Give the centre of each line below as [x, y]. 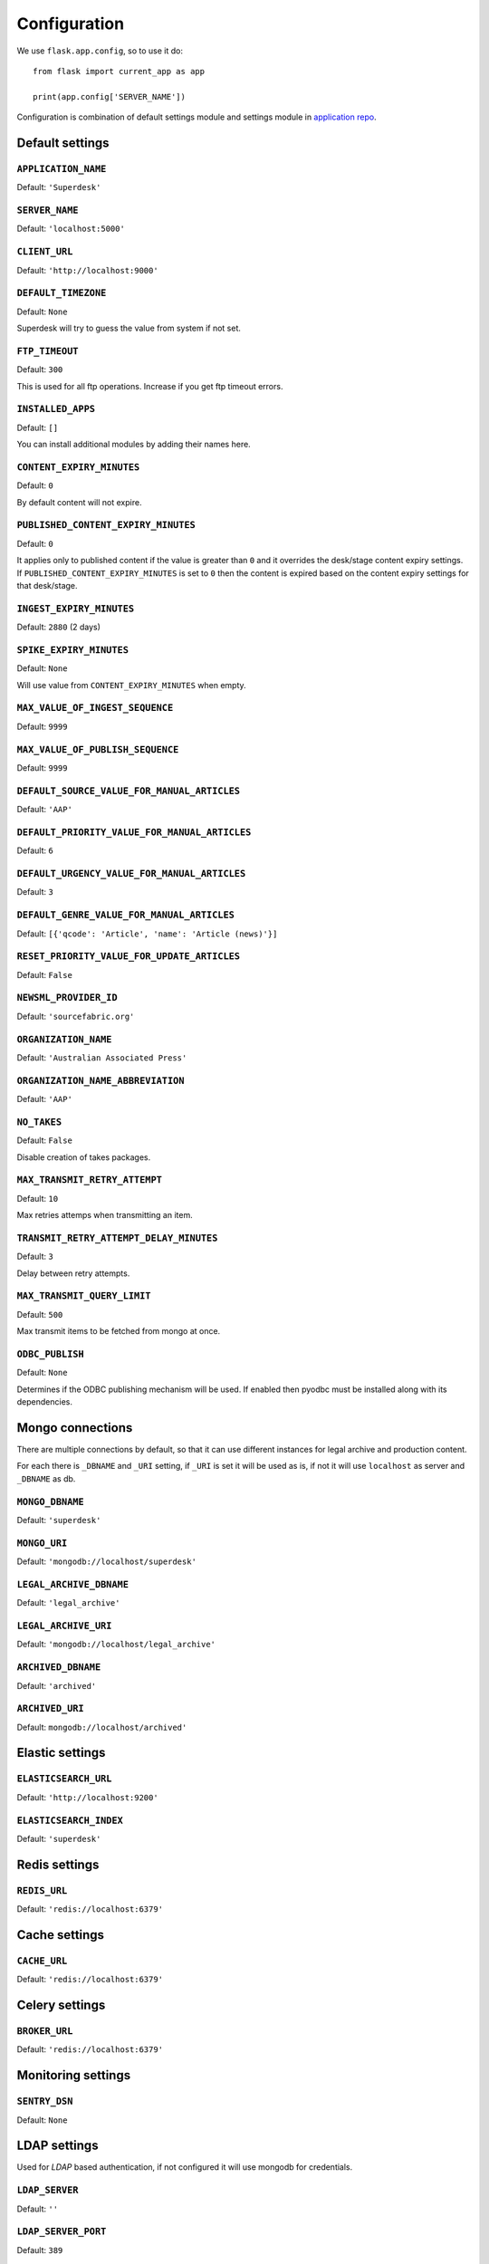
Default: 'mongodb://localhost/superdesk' [106, 1561]
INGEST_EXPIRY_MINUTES [76, 609]
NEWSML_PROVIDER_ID [67, 998]
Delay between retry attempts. [73, 1273]
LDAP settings [58, 2146]
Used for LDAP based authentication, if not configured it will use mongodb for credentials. [185, 2167]
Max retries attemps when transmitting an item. [105, 1215]
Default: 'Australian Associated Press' [102, 1057]
